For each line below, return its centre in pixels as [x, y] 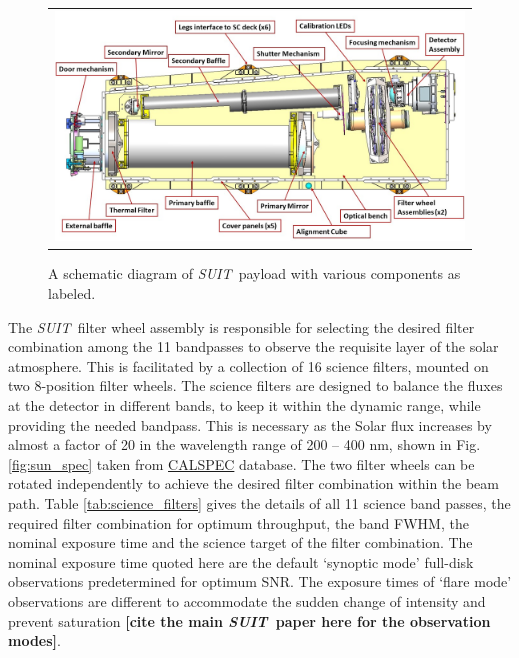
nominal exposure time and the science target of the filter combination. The [240, 542]
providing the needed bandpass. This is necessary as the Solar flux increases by [250, 424]
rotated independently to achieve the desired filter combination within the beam [253, 483]
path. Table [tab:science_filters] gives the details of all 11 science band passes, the [259, 503]
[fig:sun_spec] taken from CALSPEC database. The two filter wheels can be [241, 463]
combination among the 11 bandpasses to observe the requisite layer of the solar [253, 346]
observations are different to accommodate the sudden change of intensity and [247, 600]
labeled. [72, 293]
